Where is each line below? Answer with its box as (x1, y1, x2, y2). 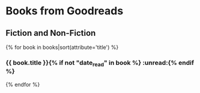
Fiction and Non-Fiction (5, 28, 96, 38)
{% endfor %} (5, 80, 40, 88)
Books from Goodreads (5, 4, 124, 18)
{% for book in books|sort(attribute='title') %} (5, 44, 119, 51)
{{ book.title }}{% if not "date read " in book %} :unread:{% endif (5, 58, 195, 68)
